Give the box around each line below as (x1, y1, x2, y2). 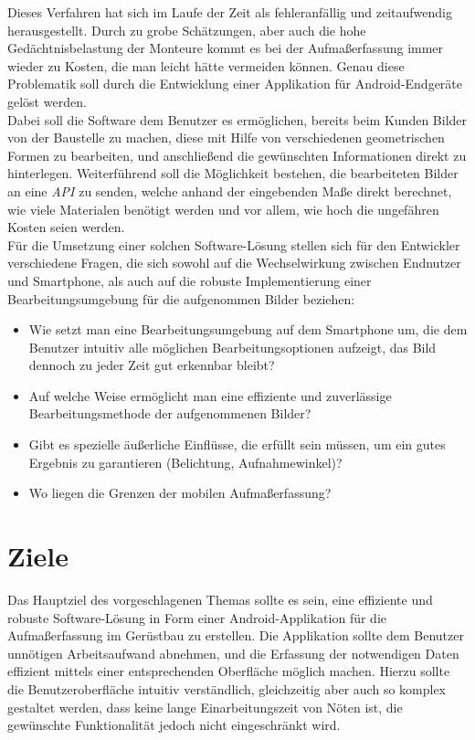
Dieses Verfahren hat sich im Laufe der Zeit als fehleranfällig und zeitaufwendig (7, 3, 452, 21)
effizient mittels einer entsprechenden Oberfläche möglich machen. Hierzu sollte (7, 661, 450, 681)
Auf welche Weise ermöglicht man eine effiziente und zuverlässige (28, 386, 392, 405)
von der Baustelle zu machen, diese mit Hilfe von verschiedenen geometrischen (7, 128, 445, 147)
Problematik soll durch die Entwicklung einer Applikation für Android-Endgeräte (7, 74, 462, 93)
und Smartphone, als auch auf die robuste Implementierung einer (7, 270, 372, 290)
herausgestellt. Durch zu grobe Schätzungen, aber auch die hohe (7, 20, 366, 39)
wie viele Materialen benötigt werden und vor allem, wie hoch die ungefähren (7, 199, 439, 218)
